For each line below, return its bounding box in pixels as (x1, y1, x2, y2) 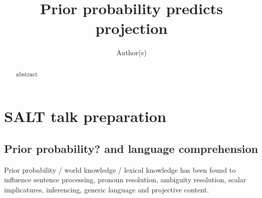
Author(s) (116, 47, 147, 58)
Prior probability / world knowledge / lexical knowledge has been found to (4, 164, 236, 175)
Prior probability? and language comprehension (4, 140, 258, 156)
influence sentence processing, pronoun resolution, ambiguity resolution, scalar (4, 174, 246, 185)
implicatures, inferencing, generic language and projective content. (4, 184, 209, 194)
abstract (16, 69, 38, 78)
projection (95, 18, 168, 38)
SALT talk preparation (4, 106, 166, 127)
